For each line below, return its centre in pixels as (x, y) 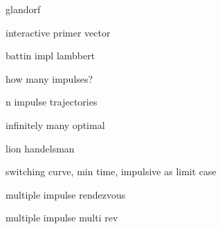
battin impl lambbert (50, 56)
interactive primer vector (58, 32)
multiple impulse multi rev (62, 218)
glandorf (23, 9)
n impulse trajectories (52, 102)
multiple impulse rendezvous (66, 194)
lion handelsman (40, 148)
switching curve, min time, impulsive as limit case (111, 171)
